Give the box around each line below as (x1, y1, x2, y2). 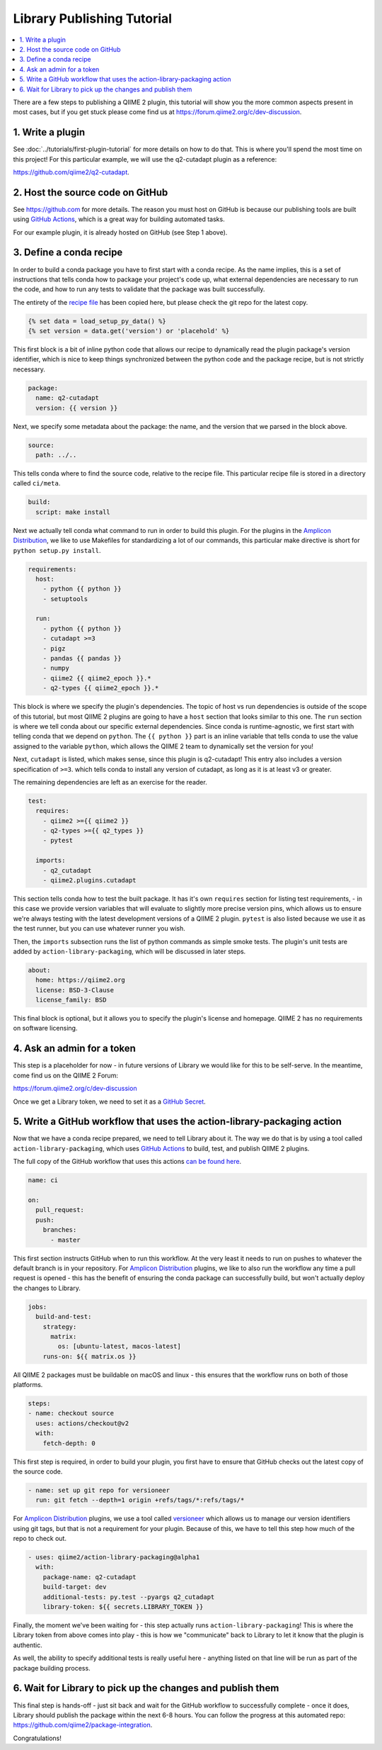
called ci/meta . (13, 479, 61, 488)
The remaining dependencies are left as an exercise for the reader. (13, 778, 208, 786)
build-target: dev (42, 1583, 107, 1591)
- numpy (42, 664, 70, 673)
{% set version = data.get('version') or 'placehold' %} (28, 327, 230, 335)
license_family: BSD (35, 996, 107, 1004)
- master (50, 1235, 81, 1244)
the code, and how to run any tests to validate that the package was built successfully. (13, 285, 265, 293)
